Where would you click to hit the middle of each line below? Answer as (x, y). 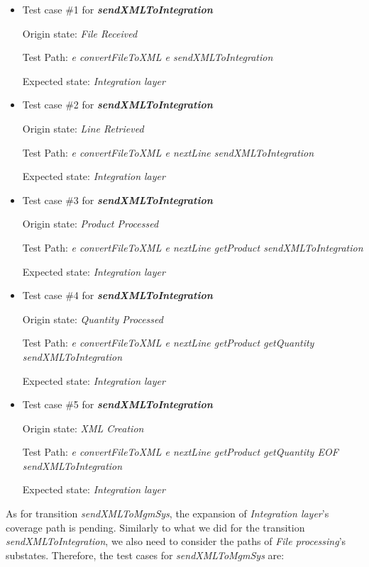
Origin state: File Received (80, 33)
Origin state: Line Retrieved (83, 128)
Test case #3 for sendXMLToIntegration (117, 200)
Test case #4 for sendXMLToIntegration (117, 295)
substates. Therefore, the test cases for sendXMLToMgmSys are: (145, 555)
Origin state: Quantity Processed (93, 319)
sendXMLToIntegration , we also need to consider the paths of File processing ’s (176, 541)
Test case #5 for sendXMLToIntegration (117, 404)
